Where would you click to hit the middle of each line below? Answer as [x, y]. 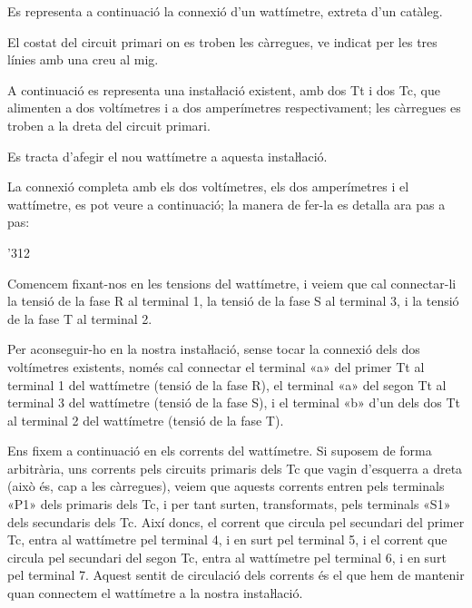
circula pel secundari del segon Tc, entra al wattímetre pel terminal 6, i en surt [227, 557]
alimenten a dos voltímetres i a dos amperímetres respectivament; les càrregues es [234, 108]
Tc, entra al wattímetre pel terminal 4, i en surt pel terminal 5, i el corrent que [227, 539]
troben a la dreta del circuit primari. [109, 125]
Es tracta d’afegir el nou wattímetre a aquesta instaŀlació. [167, 156]
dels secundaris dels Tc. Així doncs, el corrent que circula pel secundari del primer [236, 521]
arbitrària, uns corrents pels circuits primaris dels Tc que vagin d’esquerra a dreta [235, 468]
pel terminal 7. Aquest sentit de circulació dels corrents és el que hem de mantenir [236, 575]
